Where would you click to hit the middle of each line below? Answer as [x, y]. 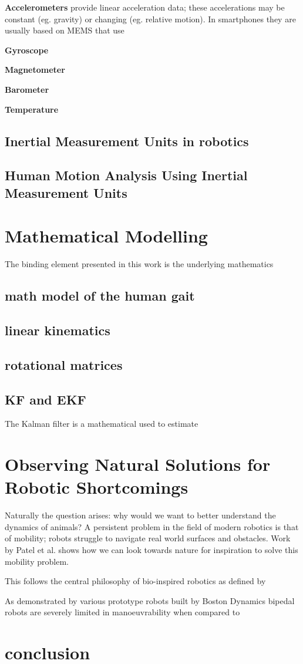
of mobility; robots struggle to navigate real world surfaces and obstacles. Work [148, 538]
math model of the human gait [100, 296]
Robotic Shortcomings [97, 487]
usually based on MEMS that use [65, 30]
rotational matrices [64, 364]
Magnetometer [35, 70]
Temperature [32, 109]
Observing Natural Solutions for [138, 464]
